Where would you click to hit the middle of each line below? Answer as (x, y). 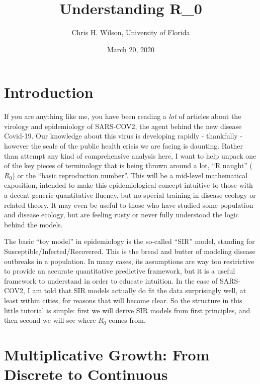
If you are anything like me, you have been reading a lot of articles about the (123, 116)
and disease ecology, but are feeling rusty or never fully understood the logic (121, 215)
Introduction (49, 92)
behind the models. (33, 224)
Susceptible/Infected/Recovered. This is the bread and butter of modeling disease (130, 251)
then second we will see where (50, 320)
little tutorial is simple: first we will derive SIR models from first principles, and (127, 310)
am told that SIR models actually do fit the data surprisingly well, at (139, 290)
